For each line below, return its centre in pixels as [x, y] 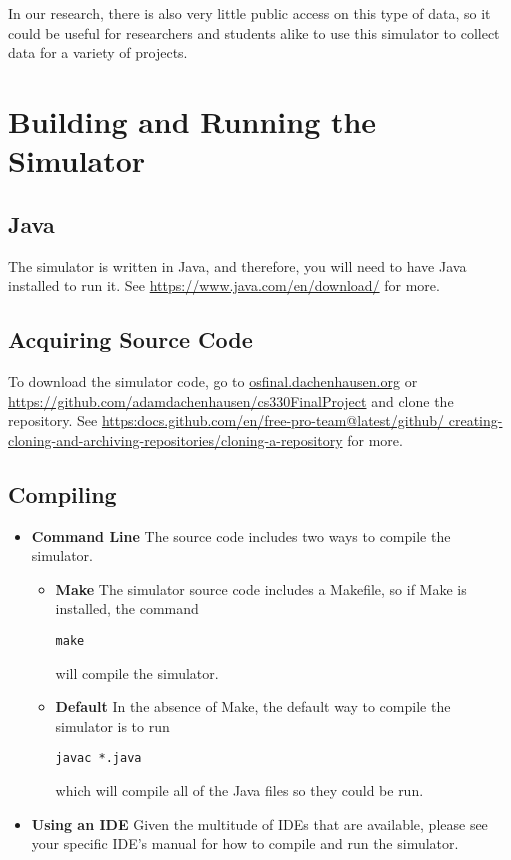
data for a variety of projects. [98, 52]
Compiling [62, 493]
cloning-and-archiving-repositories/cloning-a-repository [175, 439]
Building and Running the [192, 120]
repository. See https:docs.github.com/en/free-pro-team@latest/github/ [226, 420]
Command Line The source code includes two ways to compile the [241, 535]
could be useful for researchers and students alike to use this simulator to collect [254, 32]
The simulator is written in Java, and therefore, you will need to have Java [237, 265]
